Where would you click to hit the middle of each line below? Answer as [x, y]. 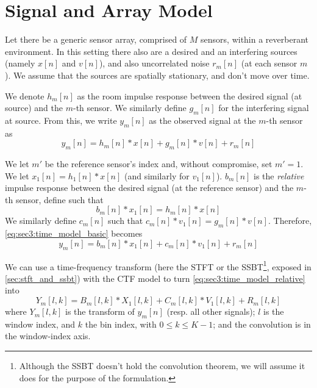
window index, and [40, 324]
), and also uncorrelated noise [154, 63]
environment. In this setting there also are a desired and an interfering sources [151, 51]
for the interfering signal [264, 108]
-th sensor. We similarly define [130, 108]
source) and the [34, 108]
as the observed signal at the [202, 120]
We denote [25, 95]
